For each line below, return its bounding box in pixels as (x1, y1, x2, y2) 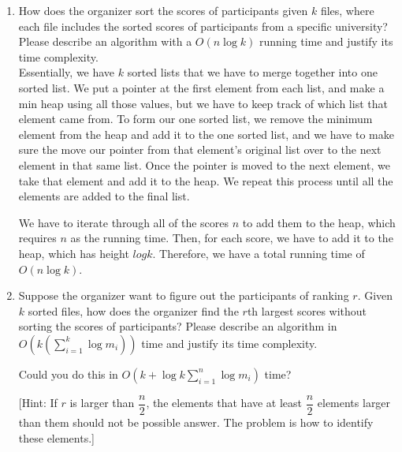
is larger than (69, 394, 135, 411)
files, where (320, 2, 374, 18)
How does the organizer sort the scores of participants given (18, 2, 308, 18)
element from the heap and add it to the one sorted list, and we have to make (18, 125, 394, 142)
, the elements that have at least (146, 394, 303, 411)
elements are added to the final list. (18, 188, 190, 204)
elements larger (317, 394, 391, 411)
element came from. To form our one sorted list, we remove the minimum (18, 110, 373, 127)
